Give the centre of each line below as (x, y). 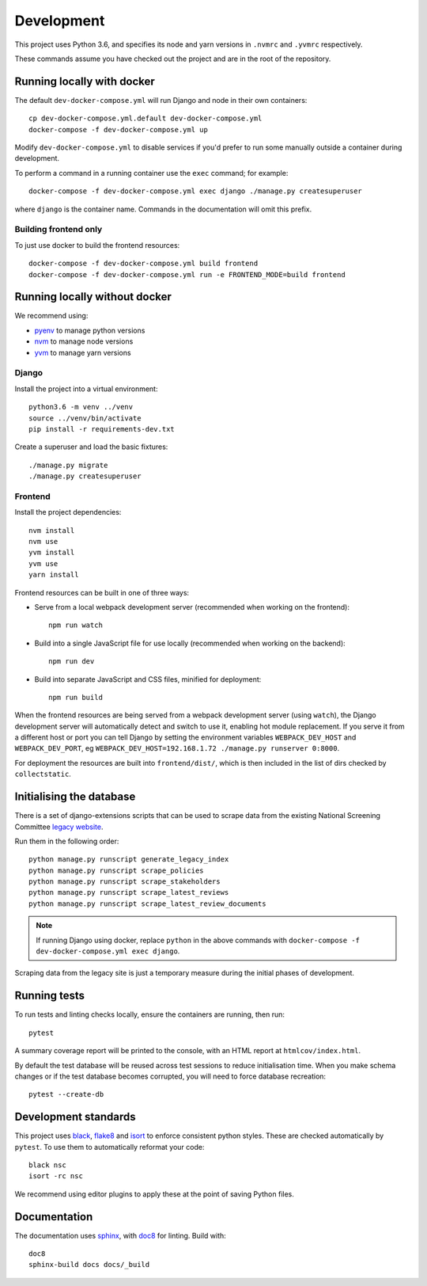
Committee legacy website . (59, 827)
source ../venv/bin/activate (85, 418)
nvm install (52, 530)
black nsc (47, 1165)
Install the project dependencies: (68, 512)
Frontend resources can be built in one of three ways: (102, 592)
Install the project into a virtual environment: (86, 389)
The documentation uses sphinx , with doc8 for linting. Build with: (121, 1235)
